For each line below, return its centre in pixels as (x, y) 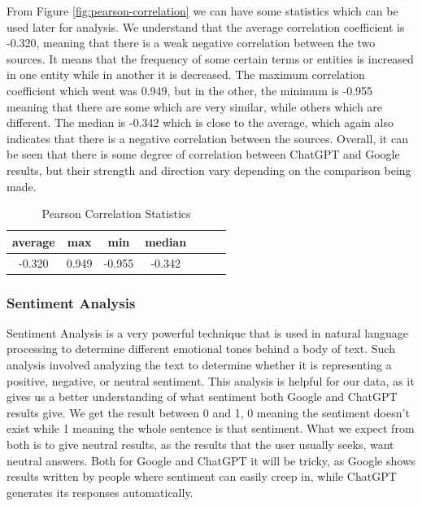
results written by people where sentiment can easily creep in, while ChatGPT (202, 476)
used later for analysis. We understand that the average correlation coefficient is (206, 26)
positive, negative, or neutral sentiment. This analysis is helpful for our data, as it (211, 380)
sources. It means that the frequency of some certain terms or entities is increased (210, 58)
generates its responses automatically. (100, 492)
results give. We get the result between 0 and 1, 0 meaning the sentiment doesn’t (208, 412)
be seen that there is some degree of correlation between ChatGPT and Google (203, 154)
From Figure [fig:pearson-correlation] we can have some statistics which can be (202, 11)
